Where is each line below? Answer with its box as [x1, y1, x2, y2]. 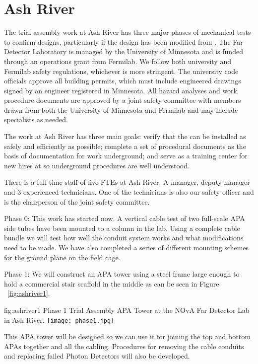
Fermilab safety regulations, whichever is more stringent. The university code [4, 66, 239, 76]
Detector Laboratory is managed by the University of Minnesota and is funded [4, 46, 243, 57]
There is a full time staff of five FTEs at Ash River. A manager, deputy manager [4, 177, 250, 187]
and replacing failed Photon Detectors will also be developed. [4, 351, 190, 361]
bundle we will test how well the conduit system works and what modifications [4, 232, 244, 243]
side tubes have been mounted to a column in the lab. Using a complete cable [4, 222, 240, 233]
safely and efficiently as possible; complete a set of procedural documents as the [4, 141, 246, 151]
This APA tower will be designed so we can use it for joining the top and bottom [4, 331, 251, 342]
